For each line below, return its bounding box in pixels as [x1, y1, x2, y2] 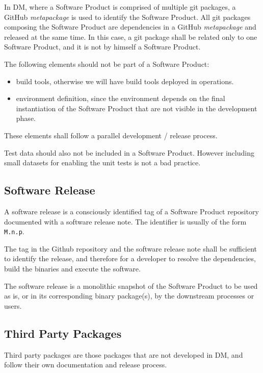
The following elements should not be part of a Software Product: [4, 58, 209, 69]
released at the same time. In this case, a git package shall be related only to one [4, 31, 257, 42]
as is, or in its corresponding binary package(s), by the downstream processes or [4, 290, 254, 301]
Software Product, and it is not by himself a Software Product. [4, 41, 201, 52]
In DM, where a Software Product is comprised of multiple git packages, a [4, 2, 236, 12]
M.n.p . [4, 226, 24, 237]
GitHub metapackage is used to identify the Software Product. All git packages [4, 11, 251, 22]
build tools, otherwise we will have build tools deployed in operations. [16, 76, 234, 86]
